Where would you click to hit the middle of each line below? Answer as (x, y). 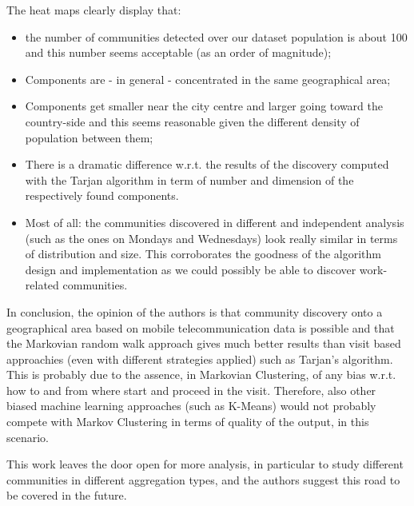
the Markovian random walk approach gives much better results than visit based (204, 343)
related (42, 285)
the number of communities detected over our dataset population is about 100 (216, 36)
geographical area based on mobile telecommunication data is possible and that (201, 327)
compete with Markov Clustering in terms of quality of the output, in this (188, 422)
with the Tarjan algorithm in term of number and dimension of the (189, 179)
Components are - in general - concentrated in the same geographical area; (208, 79)
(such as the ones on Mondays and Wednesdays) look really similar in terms (211, 238)
